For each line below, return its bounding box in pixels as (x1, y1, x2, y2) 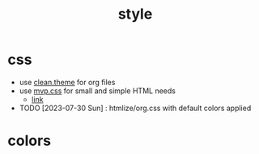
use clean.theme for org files (19, 77, 116, 87)
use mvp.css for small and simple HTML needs (19, 86, 176, 96)
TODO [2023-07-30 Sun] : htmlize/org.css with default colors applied (19, 103, 252, 113)
